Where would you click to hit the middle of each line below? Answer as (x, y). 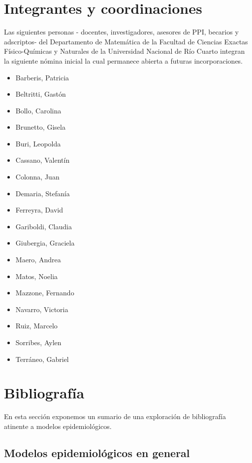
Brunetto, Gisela (40, 127)
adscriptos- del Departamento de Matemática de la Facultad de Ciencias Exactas (126, 41)
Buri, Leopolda (38, 143)
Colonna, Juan (37, 177)
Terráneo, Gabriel (42, 359)
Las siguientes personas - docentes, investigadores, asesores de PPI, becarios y (121, 32)
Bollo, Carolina (38, 110)
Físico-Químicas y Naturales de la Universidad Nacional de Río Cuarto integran (125, 51)
